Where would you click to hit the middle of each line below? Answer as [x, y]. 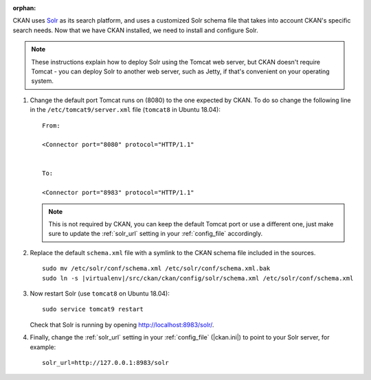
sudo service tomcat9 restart [93, 309]
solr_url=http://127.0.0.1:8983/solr [106, 363]
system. [43, 81]
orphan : [24, 8]
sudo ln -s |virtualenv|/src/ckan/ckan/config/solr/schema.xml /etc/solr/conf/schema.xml [198, 278]
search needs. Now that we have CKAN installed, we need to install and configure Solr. [135, 30]
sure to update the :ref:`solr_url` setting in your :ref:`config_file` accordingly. [156, 234]
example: [43, 347]
